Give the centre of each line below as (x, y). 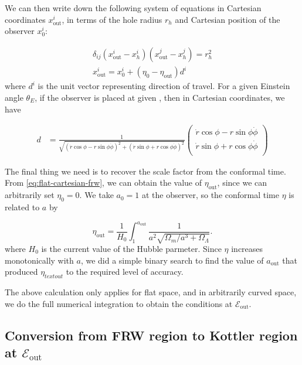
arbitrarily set (30, 195)
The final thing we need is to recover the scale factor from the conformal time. (145, 171)
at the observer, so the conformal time (210, 195)
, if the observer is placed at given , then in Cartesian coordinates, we (160, 97)
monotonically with (39, 260)
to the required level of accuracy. (125, 272)
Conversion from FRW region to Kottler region (151, 335)
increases (247, 249)
